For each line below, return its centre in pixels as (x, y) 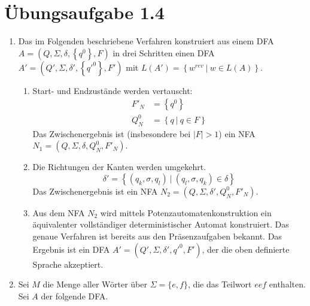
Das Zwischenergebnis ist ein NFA (95, 191)
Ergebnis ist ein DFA (71, 249)
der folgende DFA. (75, 296)
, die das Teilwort (220, 284)
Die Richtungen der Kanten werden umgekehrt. (119, 167)
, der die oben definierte (246, 249)
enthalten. (287, 284)
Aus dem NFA (59, 212)
